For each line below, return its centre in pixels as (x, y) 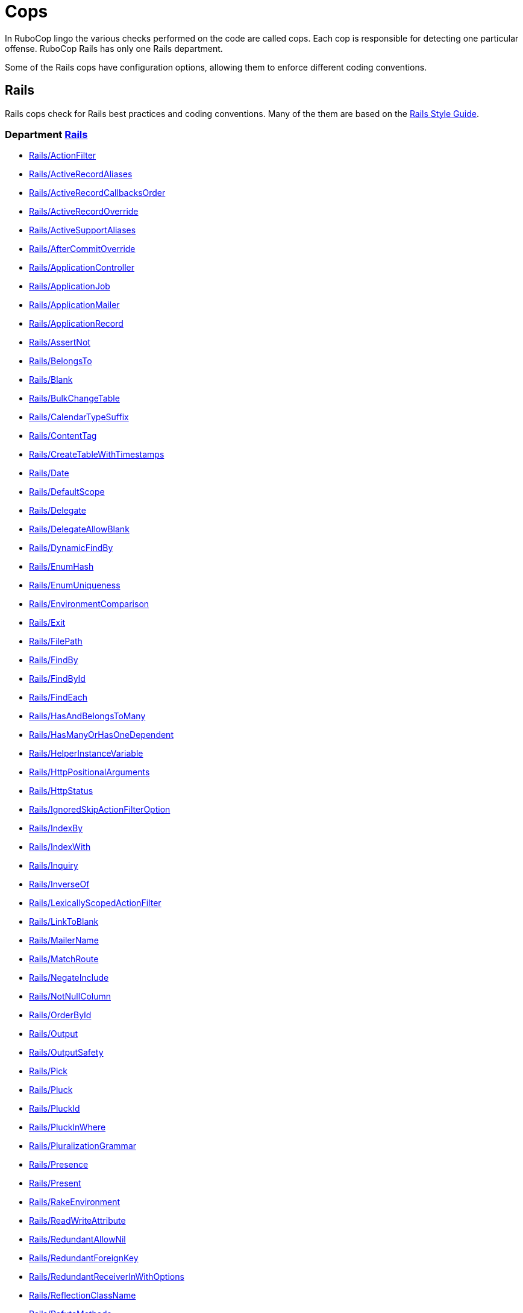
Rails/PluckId (55, 1109)
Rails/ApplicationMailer (74, 305)
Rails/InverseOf (59, 884)
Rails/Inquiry (54, 866)
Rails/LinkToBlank (64, 922)
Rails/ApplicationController (82, 268)
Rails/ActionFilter (63, 156)
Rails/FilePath (56, 641)
